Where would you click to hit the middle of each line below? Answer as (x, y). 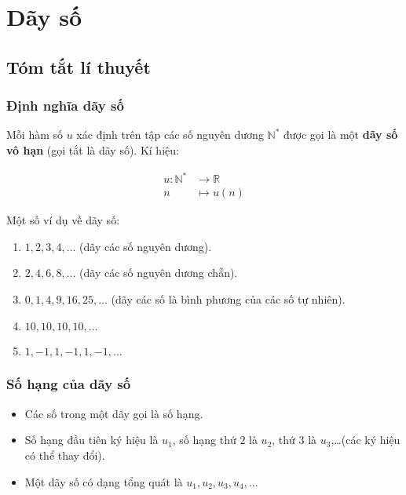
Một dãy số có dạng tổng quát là (104, 481)
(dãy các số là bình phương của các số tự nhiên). (228, 298)
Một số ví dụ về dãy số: (63, 220)
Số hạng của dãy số (69, 384)
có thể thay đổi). (65, 455)
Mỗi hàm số (35, 135)
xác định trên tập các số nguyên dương (170, 135)
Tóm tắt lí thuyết (79, 66)
